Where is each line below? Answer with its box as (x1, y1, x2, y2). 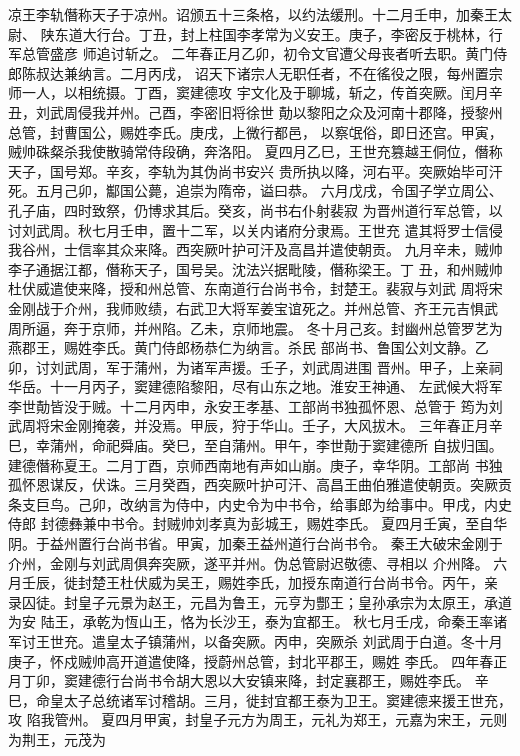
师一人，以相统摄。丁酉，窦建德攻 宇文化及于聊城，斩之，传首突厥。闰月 (8, 82, 489, 103)
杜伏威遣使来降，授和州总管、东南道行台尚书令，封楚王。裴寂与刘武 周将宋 (8, 278, 503, 299)
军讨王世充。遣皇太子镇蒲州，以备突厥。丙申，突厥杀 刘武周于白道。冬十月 (8, 631, 503, 651)
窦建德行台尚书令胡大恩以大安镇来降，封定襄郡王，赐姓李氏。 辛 (63, 670, 489, 691)
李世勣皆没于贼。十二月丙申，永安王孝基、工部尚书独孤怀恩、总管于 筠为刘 (8, 395, 503, 416)
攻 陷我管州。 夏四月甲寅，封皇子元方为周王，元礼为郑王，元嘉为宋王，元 (8, 709, 494, 730)
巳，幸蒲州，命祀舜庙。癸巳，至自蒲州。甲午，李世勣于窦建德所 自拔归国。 (8, 435, 503, 456)
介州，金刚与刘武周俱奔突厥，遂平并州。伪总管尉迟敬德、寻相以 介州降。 (8, 552, 489, 573)
